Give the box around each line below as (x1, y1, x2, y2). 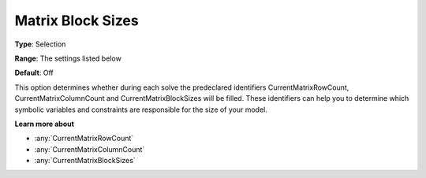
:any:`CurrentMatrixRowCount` (34, 134, 134, 143)
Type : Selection (14, 39, 66, 49)
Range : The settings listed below (14, 54, 121, 63)
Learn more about (14, 119, 75, 128)
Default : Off (14, 68, 54, 78)
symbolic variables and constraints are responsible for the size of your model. (14, 105, 268, 114)
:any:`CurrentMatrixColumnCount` (34, 144, 145, 154)
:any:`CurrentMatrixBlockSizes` (34, 156, 136, 165)
